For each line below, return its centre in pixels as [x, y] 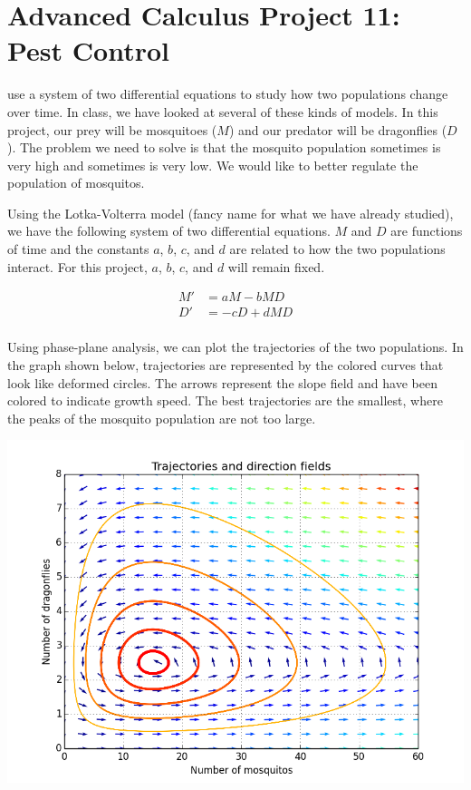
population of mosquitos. [76, 183]
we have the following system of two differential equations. [169, 231]
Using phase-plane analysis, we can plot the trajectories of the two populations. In [235, 347]
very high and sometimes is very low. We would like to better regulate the [213, 165]
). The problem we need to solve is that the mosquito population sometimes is [224, 147]
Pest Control [89, 50]
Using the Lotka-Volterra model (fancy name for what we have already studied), [231, 213]
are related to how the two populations [337, 249]
